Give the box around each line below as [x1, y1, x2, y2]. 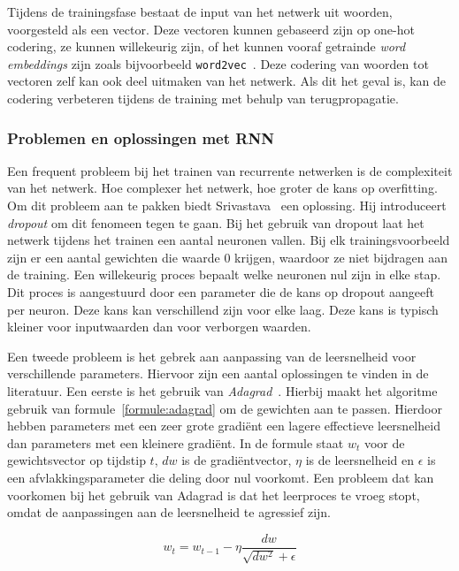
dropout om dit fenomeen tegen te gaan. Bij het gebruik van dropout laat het [7, 213, 425, 232]
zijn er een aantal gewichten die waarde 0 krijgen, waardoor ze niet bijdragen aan [7, 247, 448, 266]
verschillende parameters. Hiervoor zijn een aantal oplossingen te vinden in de [7, 364, 429, 383]
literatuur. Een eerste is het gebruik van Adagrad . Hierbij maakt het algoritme [7, 381, 438, 400]
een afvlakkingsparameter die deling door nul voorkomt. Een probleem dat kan [7, 468, 434, 486]
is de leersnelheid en [305, 451, 414, 469]
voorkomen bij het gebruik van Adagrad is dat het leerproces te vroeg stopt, [7, 485, 420, 504]
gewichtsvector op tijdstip [7, 451, 146, 469]
